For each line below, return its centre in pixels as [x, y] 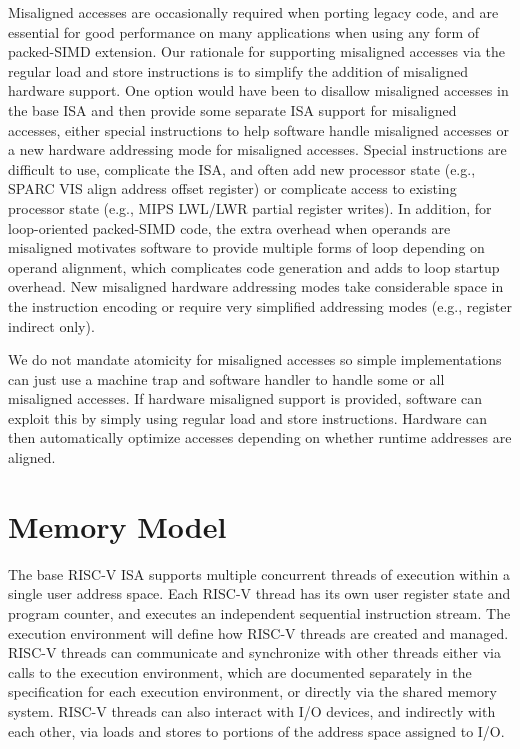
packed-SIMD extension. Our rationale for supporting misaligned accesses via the [257, 51]
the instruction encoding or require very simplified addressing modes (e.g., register [260, 305]
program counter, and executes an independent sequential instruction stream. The [259, 612]
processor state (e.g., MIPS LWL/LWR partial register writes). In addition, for [250, 207]
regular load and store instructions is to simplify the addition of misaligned [238, 70]
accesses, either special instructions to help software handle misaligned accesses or [259, 129]
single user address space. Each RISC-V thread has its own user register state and [259, 593]
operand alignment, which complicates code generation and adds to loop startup [254, 266]
